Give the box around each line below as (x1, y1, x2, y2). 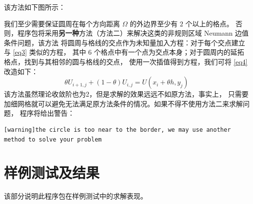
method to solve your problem (4, 136, 102, 143)
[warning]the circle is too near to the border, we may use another (4, 126, 231, 133)
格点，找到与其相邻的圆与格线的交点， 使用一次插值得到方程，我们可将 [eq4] (4, 56, 248, 66)
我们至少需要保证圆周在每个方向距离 (4, 18, 120, 28)
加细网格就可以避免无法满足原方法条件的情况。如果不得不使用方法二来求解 (4, 98, 243, 108)
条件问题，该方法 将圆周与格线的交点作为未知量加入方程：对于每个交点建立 (4, 37, 245, 47)
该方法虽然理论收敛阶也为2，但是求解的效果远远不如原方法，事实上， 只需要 (4, 89, 249, 99)
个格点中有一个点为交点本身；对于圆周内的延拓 (94, 47, 244, 57)
